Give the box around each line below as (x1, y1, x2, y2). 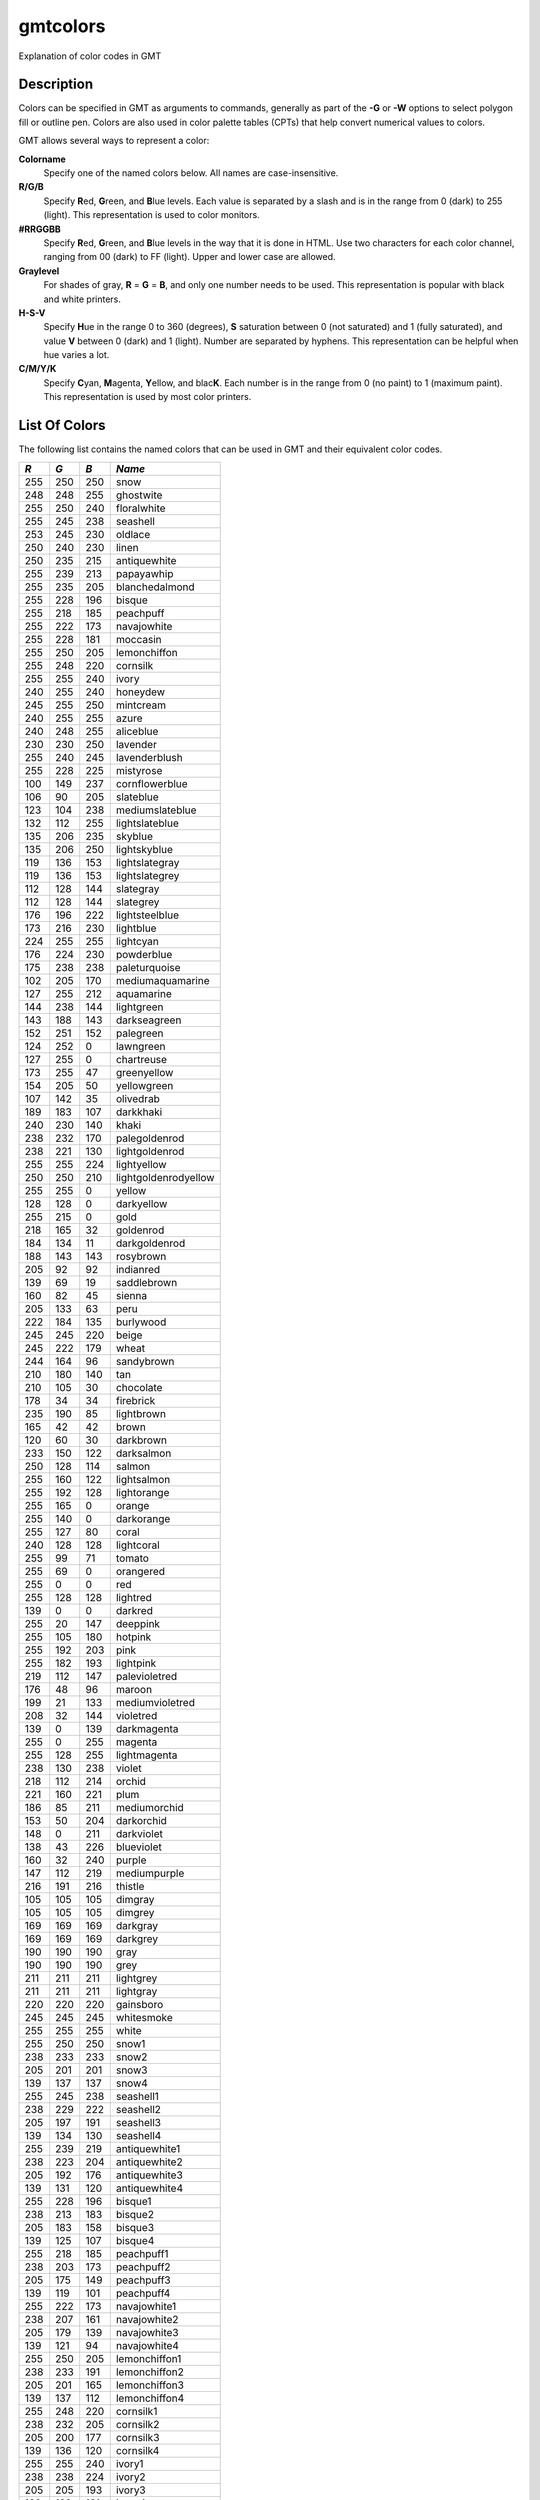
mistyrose (115, 763, 163, 777)
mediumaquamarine (115, 973, 210, 987)
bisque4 (115, 2233, 155, 2247)
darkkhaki (115, 1105, 163, 1119)
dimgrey (115, 1905, 155, 1919)
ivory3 (115, 2483, 146, 2497)
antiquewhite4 (115, 2181, 184, 2195)
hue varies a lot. (43, 349, 110, 361)
